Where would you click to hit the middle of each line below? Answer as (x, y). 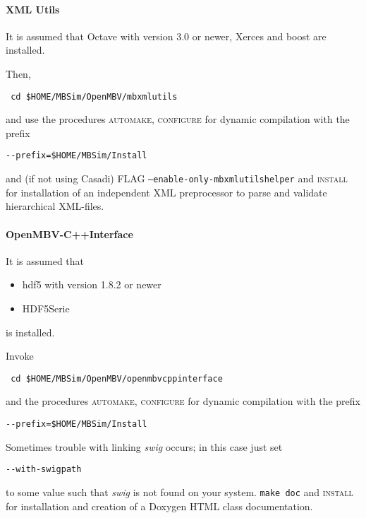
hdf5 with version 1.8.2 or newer (92, 284)
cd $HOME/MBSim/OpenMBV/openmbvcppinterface (117, 378)
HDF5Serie (46, 308)
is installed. (30, 332)
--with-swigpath (44, 470)
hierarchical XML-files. (55, 206)
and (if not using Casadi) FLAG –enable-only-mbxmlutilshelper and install (177, 178)
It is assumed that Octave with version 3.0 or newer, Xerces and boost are (166, 36)
